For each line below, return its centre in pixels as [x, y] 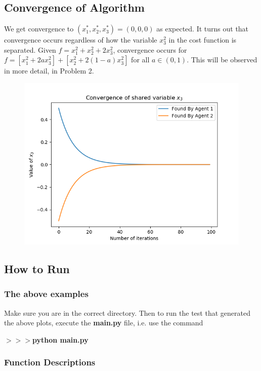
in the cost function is [203, 40]
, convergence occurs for [150, 49]
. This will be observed [222, 60]
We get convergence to [39, 29]
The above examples [46, 294]
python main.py [60, 339]
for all [140, 60]
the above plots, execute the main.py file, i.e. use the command [104, 323]
